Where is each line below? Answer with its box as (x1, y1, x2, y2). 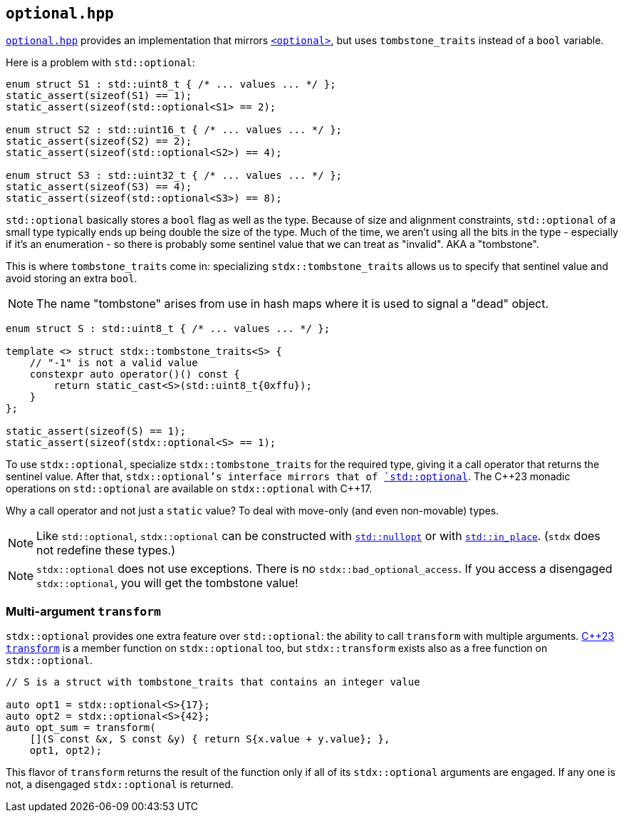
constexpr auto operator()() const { (29, 368, 240, 380)
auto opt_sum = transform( (6, 722, 156, 734)
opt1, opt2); (29, 745, 102, 757)
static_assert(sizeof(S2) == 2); (6, 135, 192, 147)
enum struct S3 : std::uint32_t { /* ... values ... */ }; (6, 170, 343, 182)
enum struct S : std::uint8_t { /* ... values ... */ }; (6, 323, 331, 335)
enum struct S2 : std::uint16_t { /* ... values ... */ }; (6, 124, 343, 136)
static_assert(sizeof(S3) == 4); (6, 181, 192, 193)
